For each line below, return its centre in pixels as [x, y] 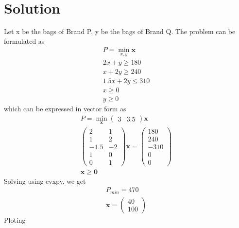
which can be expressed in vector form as [65, 108]
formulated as [24, 41]
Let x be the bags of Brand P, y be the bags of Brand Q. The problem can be [120, 31]
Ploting [15, 219]
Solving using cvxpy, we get [45, 181]
